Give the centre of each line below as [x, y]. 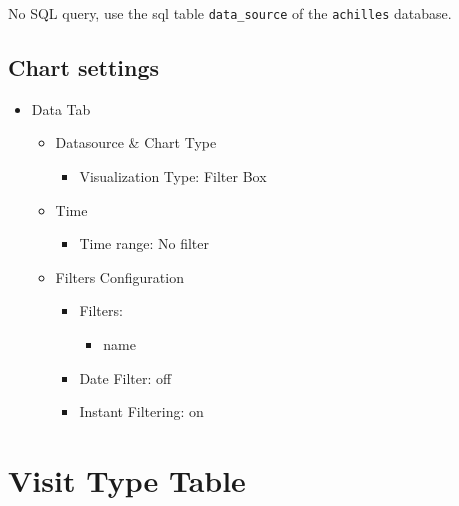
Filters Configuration [119, 276]
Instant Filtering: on [141, 411]
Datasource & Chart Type [136, 142]
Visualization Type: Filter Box [173, 176]
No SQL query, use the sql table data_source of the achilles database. [230, 13]
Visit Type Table [127, 479]
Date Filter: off [125, 377]
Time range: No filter [144, 243]
